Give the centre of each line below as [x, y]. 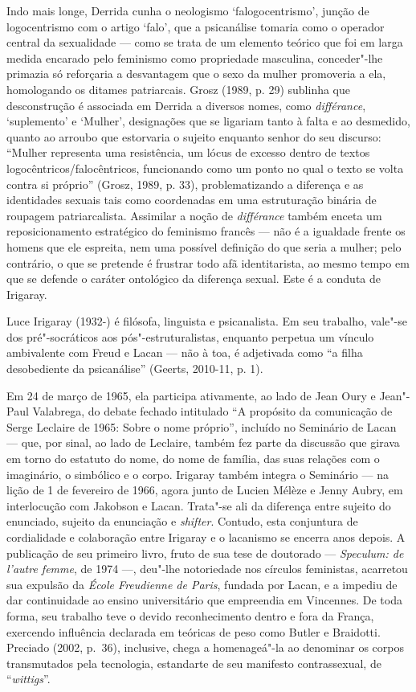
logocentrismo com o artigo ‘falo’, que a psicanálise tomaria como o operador [196, 26]
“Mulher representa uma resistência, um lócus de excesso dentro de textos [188, 152]
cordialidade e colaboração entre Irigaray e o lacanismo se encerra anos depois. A [206, 537]
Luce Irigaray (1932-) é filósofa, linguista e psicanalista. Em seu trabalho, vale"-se [207, 321]
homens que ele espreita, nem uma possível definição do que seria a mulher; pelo [204, 246]
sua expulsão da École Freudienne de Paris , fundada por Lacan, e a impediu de [202, 584]
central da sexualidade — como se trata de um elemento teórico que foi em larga [205, 42]
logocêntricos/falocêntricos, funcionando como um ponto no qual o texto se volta [205, 168]
